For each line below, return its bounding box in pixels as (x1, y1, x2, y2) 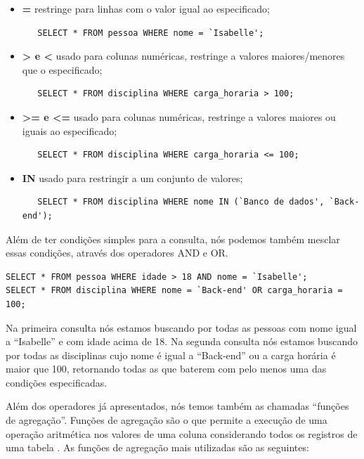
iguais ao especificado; (22, 123, 117, 138)
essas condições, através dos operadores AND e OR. (6, 245, 228, 260)
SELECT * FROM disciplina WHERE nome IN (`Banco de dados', (37, 197, 325, 207)
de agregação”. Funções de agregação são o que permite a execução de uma (6, 413, 327, 427)
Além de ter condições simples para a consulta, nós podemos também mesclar (6, 231, 340, 246)
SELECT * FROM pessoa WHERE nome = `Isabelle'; (37, 27, 264, 38)
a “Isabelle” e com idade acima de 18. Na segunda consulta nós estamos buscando (6, 334, 358, 349)
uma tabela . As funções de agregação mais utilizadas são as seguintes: (6, 440, 309, 455)
